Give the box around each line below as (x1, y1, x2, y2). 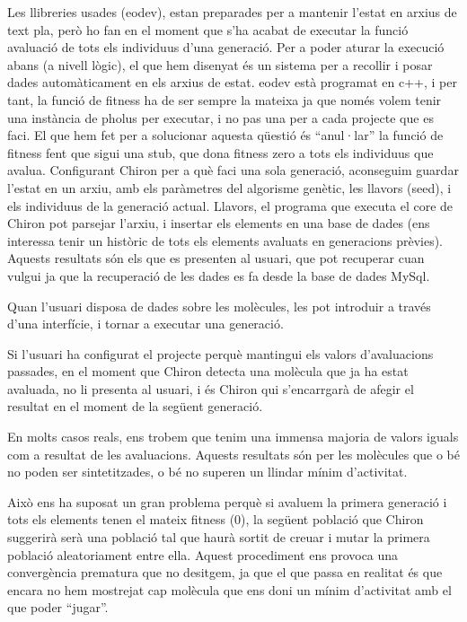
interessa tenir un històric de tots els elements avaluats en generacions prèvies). (7, 231, 443, 250)
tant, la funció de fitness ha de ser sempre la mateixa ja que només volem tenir (7, 90, 442, 109)
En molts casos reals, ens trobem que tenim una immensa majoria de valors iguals (7, 427, 459, 446)
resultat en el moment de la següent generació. (7, 397, 263, 416)
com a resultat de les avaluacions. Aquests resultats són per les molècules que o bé (7, 444, 461, 463)
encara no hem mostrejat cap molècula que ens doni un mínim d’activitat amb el (7, 580, 452, 599)
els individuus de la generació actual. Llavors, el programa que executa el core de (7, 196, 454, 215)
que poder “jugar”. (7, 598, 109, 617)
